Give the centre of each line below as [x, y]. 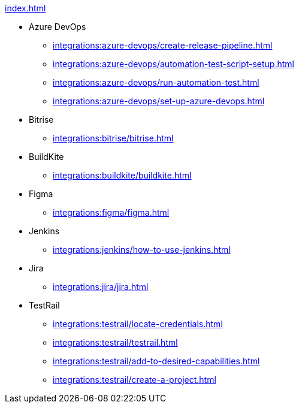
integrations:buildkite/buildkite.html [122, 175]
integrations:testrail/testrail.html [115, 342]
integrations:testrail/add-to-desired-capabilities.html [156, 361]
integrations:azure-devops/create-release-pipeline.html [163, 45]
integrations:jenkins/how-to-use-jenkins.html [142, 250]
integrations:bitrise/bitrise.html [113, 138]
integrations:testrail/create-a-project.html [135, 380]
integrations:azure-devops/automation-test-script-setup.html [173, 64]
